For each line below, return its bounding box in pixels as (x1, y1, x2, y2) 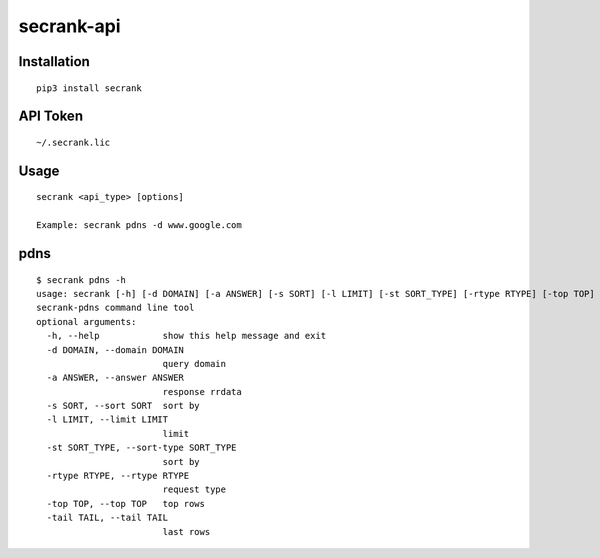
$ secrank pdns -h (36, 274, 127, 285)
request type (162, 484, 227, 495)
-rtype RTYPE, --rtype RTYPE (46, 470, 190, 482)
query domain (162, 358, 227, 369)
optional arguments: (36, 316, 137, 327)
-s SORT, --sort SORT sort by (46, 400, 200, 412)
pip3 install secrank (36, 82, 142, 94)
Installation (18, 53, 90, 70)
